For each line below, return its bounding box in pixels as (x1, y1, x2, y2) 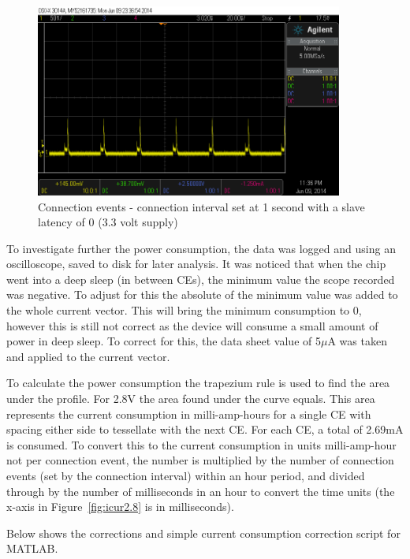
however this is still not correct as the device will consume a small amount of (6, 317, 378, 334)
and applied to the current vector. (6, 348, 170, 364)
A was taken (327, 333, 387, 349)
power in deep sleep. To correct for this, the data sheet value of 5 (6, 333, 321, 349)
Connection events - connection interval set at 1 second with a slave (38, 198, 365, 214)
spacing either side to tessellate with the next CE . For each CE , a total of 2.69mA (6, 421, 404, 438)
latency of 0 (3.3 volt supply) (38, 214, 178, 230)
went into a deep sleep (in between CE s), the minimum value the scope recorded (6, 270, 395, 287)
